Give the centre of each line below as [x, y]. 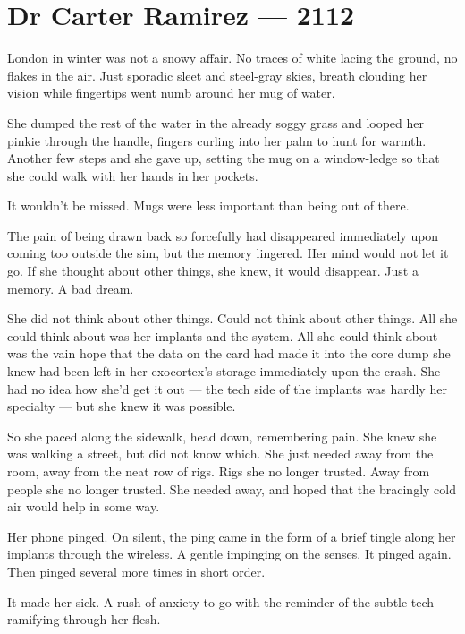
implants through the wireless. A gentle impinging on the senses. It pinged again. [229, 554]
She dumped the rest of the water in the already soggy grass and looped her [216, 122]
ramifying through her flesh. [84, 619]
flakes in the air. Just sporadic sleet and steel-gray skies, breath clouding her [217, 75]
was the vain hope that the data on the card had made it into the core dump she [229, 353]
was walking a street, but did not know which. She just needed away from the [220, 454]
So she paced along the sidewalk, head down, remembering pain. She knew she [222, 436]
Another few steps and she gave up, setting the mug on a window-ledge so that [224, 158]
